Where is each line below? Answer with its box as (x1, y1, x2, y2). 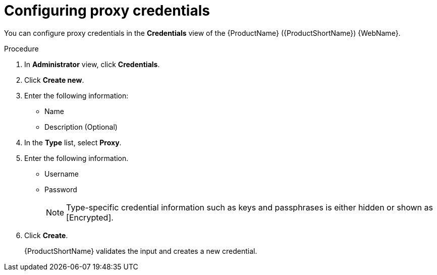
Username (44, 169, 79, 178)
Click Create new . (24, 75, 84, 84)
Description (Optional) (44, 122, 118, 131)
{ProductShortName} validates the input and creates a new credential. (24, 246, 257, 255)
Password (44, 185, 77, 194)
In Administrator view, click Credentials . (24, 60, 160, 69)
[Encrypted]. (66, 212, 114, 223)
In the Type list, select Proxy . (24, 138, 122, 147)
